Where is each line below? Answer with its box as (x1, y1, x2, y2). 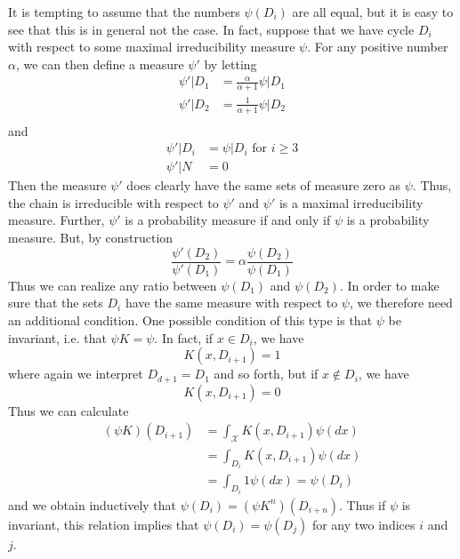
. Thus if (339, 495, 386, 514)
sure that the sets (8, 293, 103, 312)
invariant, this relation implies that (8, 515, 199, 533)
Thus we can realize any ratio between (8, 276, 217, 294)
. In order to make (339, 276, 440, 294)
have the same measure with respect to (125, 293, 338, 312)
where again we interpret (8, 364, 143, 383)
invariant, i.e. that (8, 328, 107, 347)
